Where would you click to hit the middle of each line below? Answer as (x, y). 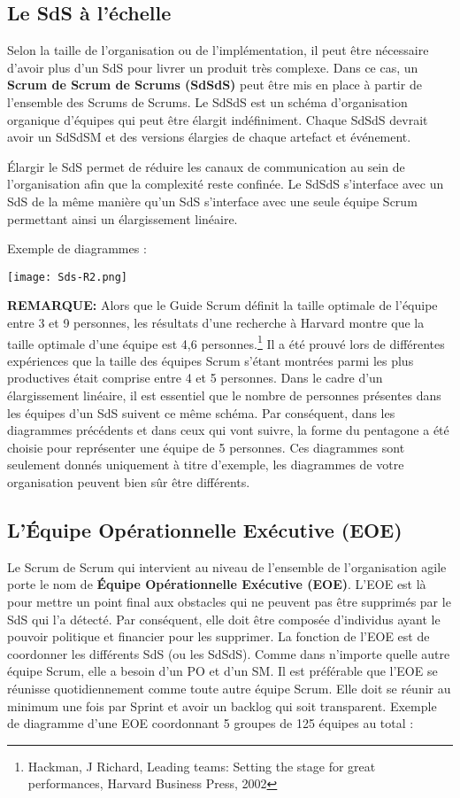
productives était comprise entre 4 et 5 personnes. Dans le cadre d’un (195, 378)
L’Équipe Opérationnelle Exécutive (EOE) (205, 529)
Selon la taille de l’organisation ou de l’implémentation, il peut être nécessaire (218, 50)
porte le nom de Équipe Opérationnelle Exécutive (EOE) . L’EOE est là (217, 584)
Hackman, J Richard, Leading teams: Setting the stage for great (202, 766)
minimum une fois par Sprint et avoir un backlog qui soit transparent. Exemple (222, 705)
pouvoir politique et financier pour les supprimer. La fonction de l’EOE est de (218, 636)
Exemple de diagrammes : (77, 248)
